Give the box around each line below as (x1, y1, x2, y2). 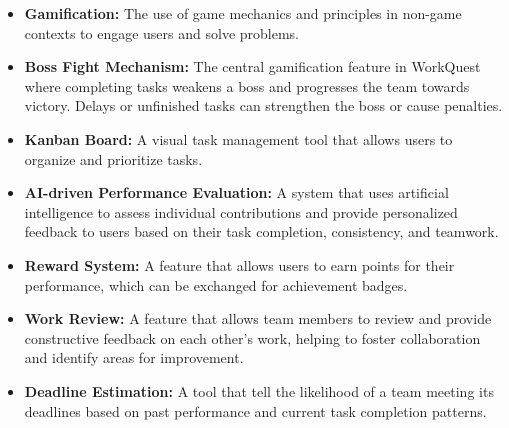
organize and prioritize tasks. (24, 148, 203, 169)
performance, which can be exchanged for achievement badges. (24, 274, 408, 295)
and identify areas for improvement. (24, 347, 244, 368)
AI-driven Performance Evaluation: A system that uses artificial (24, 182, 449, 203)
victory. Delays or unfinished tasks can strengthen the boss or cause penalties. (24, 95, 503, 116)
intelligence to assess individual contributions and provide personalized (24, 201, 458, 222)
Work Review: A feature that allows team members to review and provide (24, 308, 492, 329)
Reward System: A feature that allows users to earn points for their (24, 254, 455, 275)
